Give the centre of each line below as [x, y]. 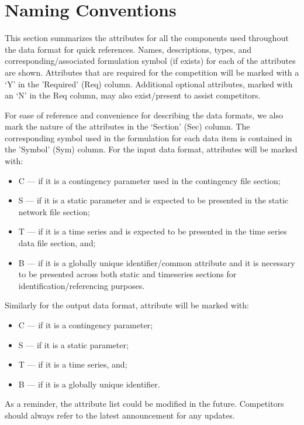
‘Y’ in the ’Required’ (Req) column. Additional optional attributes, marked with [149, 84]
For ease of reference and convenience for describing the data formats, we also [144, 115]
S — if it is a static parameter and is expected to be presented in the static [153, 200]
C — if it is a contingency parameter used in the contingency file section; [149, 180]
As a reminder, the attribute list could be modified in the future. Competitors [144, 404]
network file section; [54, 211]
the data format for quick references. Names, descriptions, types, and [128, 49]
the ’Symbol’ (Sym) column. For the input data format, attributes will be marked [151, 149]
